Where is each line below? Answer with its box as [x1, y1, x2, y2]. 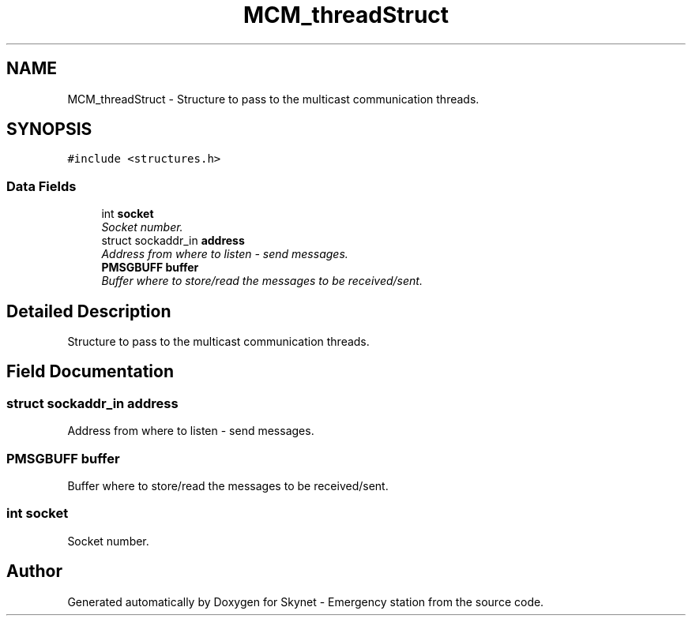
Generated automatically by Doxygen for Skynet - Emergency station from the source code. [67, 594, 544, 609]
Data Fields [6, 178, 77, 194]
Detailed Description [6, 301, 171, 321]
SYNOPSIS [6, 119, 92, 140]
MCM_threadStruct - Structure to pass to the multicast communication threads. [67, 92, 480, 106]
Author [6, 561, 62, 582]
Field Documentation [6, 362, 174, 382]
